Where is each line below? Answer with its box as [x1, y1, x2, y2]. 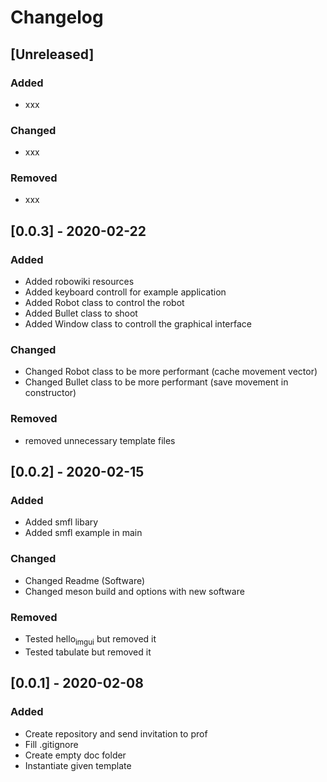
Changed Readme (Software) [24, 574, 146, 586]
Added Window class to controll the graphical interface [24, 318, 252, 330]
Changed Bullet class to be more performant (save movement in [24, 376, 289, 388]
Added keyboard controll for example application [24, 286, 227, 298]
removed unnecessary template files [24, 434, 176, 446]
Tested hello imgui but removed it [24, 633, 157, 647]
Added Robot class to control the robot [24, 297, 185, 309]
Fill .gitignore [24, 738, 79, 750]
